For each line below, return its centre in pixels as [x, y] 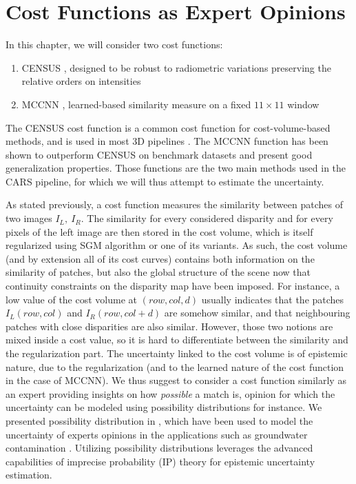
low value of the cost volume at [71, 299]
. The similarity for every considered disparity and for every [207, 218]
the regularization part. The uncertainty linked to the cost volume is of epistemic [177, 353]
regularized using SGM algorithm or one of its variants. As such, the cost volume [177, 245]
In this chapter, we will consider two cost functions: [114, 44]
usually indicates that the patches [273, 299]
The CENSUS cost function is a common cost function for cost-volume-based [168, 127]
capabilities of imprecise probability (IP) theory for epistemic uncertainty [160, 461]
